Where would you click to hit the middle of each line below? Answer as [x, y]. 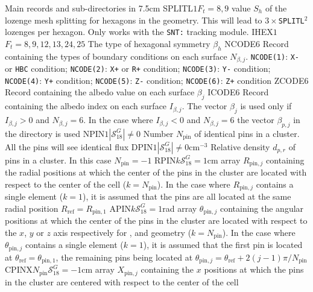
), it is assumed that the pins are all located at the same [187, 196]
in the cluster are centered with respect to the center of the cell [122, 281]
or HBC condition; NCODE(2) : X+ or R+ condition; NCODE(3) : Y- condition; [138, 68]
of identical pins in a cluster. [247, 133]
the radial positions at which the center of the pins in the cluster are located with [156, 172]
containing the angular [262, 208]
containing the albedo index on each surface [86, 106]
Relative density [240, 146]
